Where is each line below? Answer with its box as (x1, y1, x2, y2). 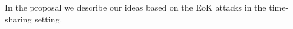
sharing (5, 12, 32, 25)
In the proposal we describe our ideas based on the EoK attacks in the (5, 1, 266, 13)
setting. (35, 12, 62, 25)
